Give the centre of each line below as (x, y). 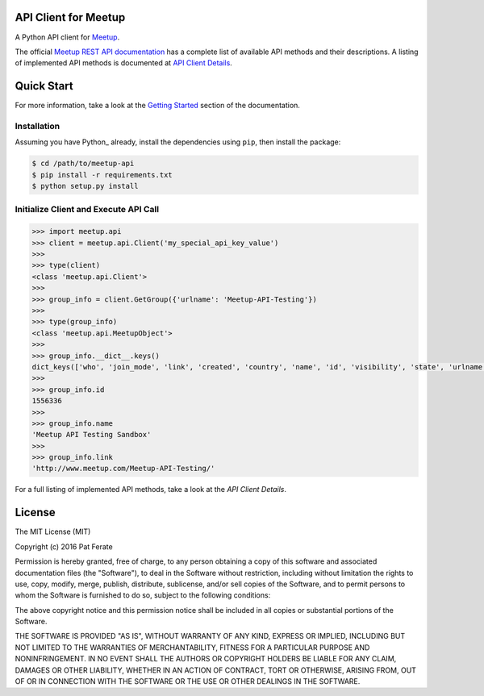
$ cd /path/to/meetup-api (83, 164)
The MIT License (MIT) (53, 531)
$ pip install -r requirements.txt (102, 175)
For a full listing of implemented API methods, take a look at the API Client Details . (150, 490)
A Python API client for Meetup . (67, 37)
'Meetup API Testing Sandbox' (92, 435)
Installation (38, 126)
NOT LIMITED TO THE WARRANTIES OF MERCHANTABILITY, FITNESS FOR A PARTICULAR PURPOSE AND (192, 647)
